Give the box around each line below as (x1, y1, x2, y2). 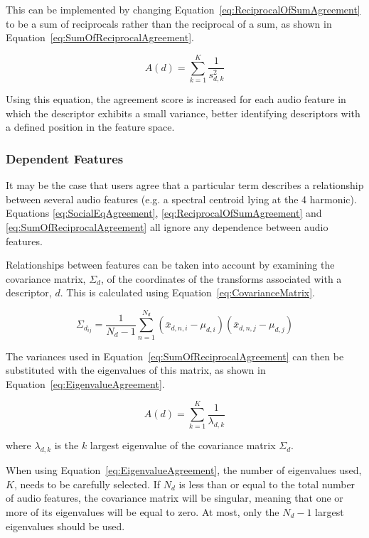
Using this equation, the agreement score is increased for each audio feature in (6, 92, 346, 107)
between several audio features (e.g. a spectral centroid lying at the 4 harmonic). (6, 191, 357, 206)
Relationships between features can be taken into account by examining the (6, 257, 335, 272)
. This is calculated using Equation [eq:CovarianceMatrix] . (60, 285, 316, 300)
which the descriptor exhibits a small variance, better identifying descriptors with (6, 105, 360, 120)
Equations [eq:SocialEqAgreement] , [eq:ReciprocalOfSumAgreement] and (6, 205, 322, 220)
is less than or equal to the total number (178, 476, 355, 491)
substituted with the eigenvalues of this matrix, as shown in (6, 362, 266, 377)
